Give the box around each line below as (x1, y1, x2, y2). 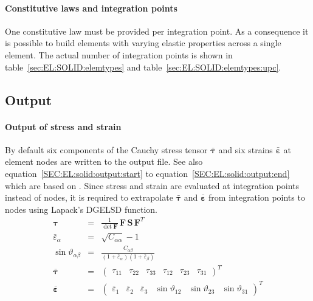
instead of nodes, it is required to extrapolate (5, 191, 173, 204)
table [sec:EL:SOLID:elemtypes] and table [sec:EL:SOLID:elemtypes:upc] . (5, 60, 281, 73)
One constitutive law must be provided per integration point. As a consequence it (5, 24, 309, 37)
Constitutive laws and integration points (5, 1, 177, 14)
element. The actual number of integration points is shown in (5, 48, 233, 61)
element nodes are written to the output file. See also (5, 155, 203, 168)
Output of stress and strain (5, 120, 122, 133)
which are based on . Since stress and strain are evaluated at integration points (5, 179, 300, 192)
